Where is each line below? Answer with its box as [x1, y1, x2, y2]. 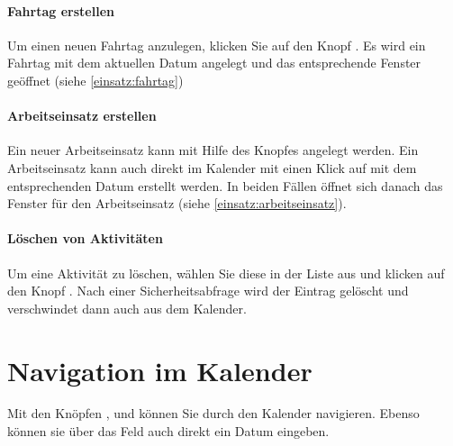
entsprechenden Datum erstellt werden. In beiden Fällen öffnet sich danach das [7, 176, 443, 195]
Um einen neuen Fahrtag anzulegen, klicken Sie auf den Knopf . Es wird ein [7, 35, 426, 54]
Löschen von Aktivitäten [7, 229, 163, 248]
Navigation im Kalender [7, 351, 313, 388]
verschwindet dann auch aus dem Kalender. [7, 298, 247, 317]
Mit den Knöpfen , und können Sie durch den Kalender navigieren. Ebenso [7, 404, 420, 423]
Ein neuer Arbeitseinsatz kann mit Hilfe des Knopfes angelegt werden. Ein [7, 141, 419, 159]
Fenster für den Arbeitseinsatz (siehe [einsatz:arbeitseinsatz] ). [7, 194, 347, 213]
